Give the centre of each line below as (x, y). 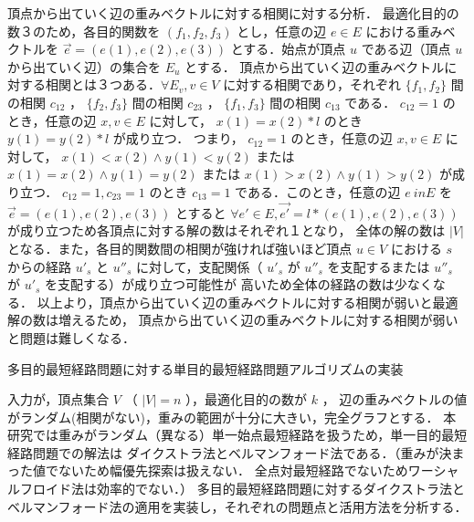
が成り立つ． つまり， (178, 138)
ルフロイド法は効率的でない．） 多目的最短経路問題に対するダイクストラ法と (236, 489)
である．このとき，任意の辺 (318, 191)
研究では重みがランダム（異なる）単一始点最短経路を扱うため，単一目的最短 (237, 435)
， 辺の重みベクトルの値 (395, 399)
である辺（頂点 (406, 49)
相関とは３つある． (103, 84)
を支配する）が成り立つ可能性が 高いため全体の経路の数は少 (226, 284)
